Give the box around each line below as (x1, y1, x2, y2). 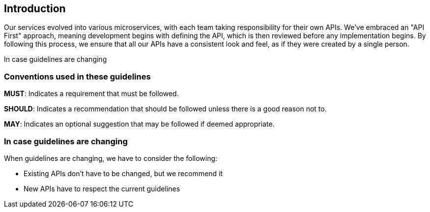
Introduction (4, 2, 66, 15)
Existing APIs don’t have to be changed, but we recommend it (24, 169, 223, 178)
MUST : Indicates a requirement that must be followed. (4, 89, 179, 98)
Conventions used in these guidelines (4, 71, 151, 81)
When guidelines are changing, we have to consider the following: (4, 154, 218, 162)
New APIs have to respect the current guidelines (24, 184, 180, 193)
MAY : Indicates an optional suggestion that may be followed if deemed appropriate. (4, 120, 275, 129)
